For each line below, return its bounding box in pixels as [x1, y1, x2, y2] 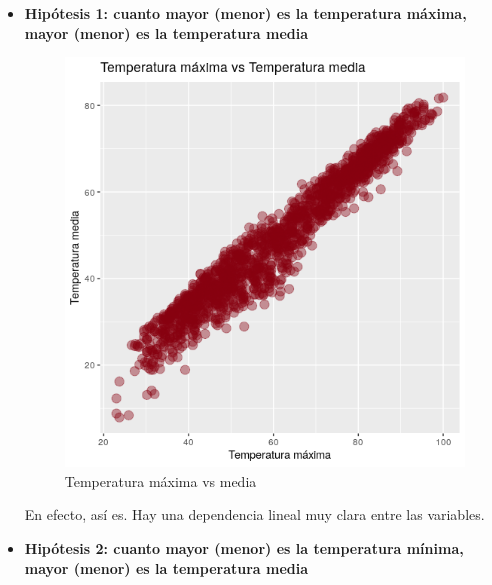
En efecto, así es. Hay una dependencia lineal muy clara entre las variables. [24, 504, 485, 525]
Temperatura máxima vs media [64, 470, 257, 491]
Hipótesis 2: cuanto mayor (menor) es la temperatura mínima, [24, 537, 464, 558]
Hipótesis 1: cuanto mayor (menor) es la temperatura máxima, [24, 3, 467, 23]
